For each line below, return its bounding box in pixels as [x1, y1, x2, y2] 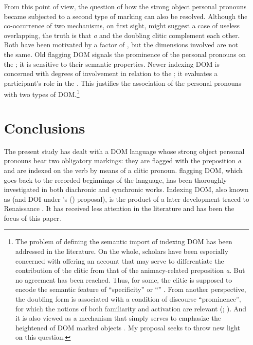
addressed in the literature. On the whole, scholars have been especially [15, 246, 229, 256]
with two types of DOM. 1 [4, 88, 80, 99]
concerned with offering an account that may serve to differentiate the [15, 255, 224, 266]
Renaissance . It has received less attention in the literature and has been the [4, 203, 235, 213]
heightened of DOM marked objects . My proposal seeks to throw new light [15, 322, 240, 332]
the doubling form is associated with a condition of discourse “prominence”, [15, 294, 241, 304]
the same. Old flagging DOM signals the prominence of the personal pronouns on [4, 49, 246, 59]
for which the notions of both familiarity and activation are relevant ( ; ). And [15, 303, 247, 313]
